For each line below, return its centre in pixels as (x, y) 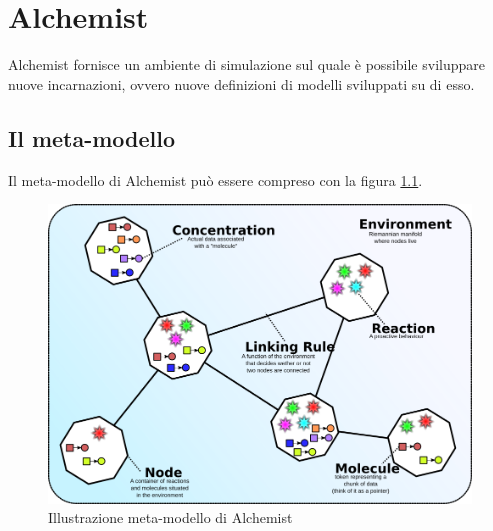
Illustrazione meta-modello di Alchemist (170, 517)
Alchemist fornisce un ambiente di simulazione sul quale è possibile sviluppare (246, 64)
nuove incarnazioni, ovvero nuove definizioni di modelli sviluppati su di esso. (241, 83)
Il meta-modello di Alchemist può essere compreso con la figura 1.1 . (215, 179)
